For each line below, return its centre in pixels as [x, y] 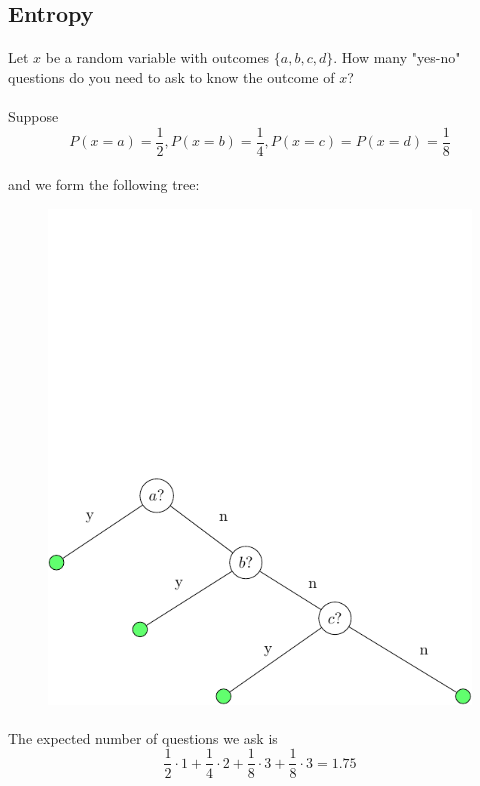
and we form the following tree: [104, 184]
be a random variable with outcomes [157, 57]
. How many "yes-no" [397, 57]
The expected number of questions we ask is [143, 737]
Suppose [33, 116]
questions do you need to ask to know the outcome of [171, 76]
